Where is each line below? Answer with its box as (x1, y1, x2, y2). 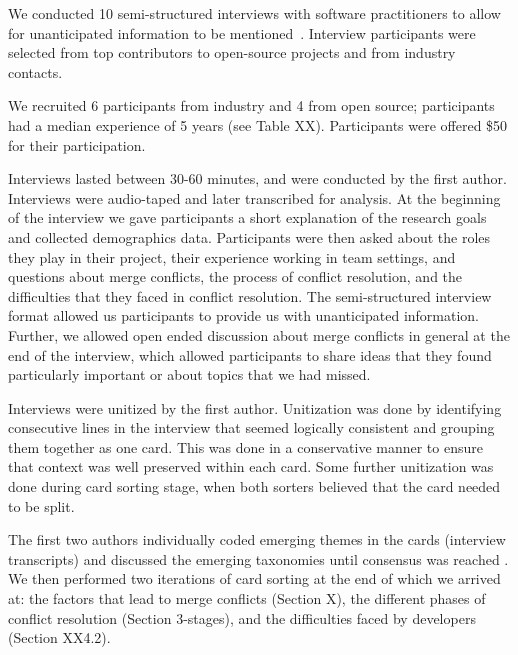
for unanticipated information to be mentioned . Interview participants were (8, 22, 476, 43)
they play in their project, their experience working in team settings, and (8, 246, 456, 267)
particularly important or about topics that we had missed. (8, 364, 371, 385)
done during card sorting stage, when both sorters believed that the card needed (8, 476, 501, 497)
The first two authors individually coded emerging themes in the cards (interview (8, 529, 506, 550)
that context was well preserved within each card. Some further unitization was (8, 456, 494, 477)
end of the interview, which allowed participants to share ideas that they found (8, 344, 492, 365)
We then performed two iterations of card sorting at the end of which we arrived (8, 568, 501, 589)
